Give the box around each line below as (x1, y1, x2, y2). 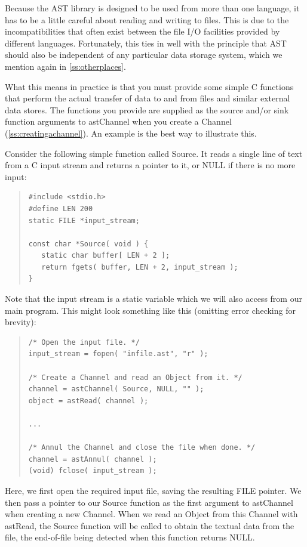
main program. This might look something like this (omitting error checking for (5, 304, 296, 316)
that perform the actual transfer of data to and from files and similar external (5, 92, 290, 104)
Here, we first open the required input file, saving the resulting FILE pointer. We (5, 484, 302, 496)
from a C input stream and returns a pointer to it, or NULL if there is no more (5, 159, 296, 171)
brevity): (5, 316, 36, 328)
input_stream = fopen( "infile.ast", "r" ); (28, 350, 208, 359)
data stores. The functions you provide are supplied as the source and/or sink (5, 103, 289, 116)
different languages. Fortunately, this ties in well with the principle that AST (5, 36, 287, 49)
